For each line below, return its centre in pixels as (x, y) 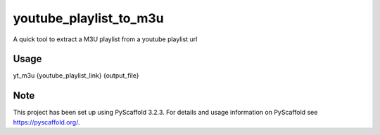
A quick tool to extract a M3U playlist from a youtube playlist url (105, 39)
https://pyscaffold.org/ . (46, 122)
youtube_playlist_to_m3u (89, 18)
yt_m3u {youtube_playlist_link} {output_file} (76, 76)
